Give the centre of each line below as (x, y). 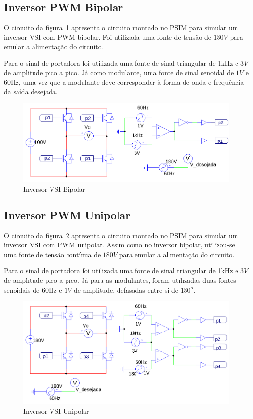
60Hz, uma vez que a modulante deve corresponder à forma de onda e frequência (124, 82)
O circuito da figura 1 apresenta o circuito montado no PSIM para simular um (121, 27)
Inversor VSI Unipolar (56, 410)
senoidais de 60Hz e (33, 289)
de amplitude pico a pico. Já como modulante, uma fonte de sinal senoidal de (119, 72)
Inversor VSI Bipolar (54, 188)
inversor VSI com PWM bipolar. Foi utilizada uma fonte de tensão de (108, 37)
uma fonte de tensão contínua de (52, 254)
